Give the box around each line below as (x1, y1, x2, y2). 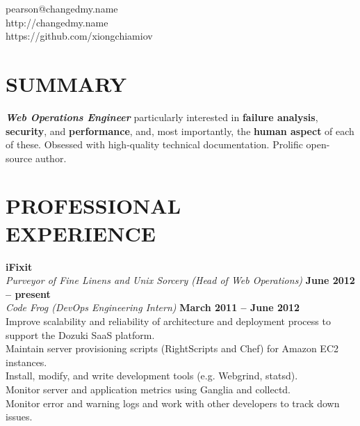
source (6, 150, 33, 165)
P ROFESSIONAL (6, 191, 181, 220)
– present (6, 286, 51, 301)
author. (35, 150, 67, 165)
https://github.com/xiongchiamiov (6, 29, 153, 43)
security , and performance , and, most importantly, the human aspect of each (6, 123, 354, 138)
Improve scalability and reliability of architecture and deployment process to (6, 313, 331, 328)
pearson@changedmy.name (6, 1, 118, 15)
